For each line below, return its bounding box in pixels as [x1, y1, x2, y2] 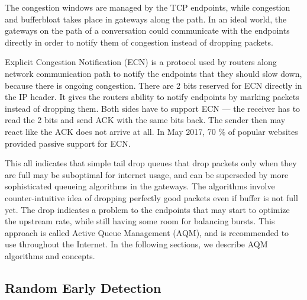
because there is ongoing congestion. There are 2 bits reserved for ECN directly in [5, 79, 302, 91]
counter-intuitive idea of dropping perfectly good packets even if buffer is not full [5, 191, 298, 204]
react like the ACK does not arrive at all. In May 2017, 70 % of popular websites [5, 125, 298, 137]
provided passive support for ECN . [5, 137, 131, 149]
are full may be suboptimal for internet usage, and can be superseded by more [5, 168, 289, 180]
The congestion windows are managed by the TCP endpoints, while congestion [5, 1, 290, 13]
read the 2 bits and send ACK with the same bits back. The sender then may [5, 114, 286, 126]
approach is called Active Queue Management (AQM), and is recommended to [5, 226, 289, 238]
